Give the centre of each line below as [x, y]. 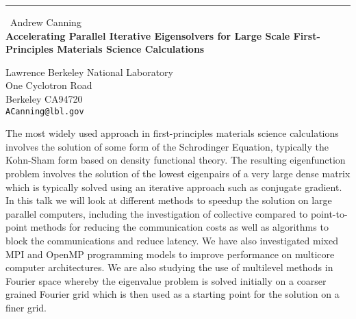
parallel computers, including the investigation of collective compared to [157, 213]
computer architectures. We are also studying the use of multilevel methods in [169, 267]
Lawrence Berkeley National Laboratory [89, 72]
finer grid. [26, 307]
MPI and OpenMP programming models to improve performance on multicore [170, 254]
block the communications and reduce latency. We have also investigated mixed [172, 240]
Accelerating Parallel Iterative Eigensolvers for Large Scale [148, 35]
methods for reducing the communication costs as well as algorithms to [179, 227]
